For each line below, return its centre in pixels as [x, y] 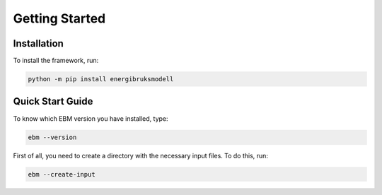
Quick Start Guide [53, 101]
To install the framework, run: [56, 61]
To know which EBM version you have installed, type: [91, 118]
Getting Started [59, 18]
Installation [38, 43]
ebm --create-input [62, 174]
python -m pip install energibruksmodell [101, 79]
